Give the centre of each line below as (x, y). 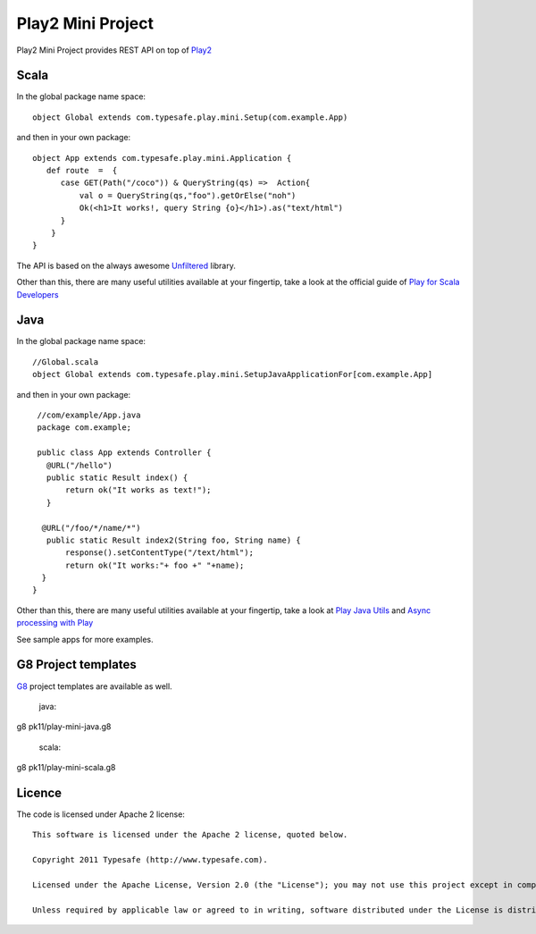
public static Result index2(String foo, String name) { (173, 540)
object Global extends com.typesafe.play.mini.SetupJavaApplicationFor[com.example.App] (233, 374)
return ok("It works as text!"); (138, 490)
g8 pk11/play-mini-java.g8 (64, 727)
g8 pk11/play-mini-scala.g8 (66, 768)
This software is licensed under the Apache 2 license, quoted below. (190, 835)
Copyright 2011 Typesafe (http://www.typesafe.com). (150, 860)
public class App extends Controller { (124, 453)
